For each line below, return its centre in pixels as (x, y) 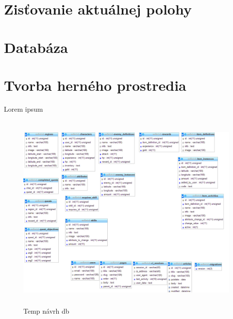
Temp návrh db (46, 311)
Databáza (36, 47)
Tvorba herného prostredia (95, 85)
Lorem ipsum (24, 109)
